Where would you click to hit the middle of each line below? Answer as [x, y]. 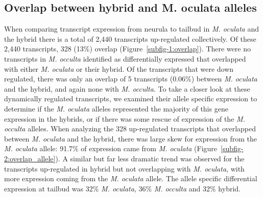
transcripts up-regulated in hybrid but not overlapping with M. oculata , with [124, 168]
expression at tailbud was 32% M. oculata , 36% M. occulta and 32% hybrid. [122, 188]
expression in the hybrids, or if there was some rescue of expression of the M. [125, 118]
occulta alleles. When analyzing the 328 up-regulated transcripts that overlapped [130, 129]
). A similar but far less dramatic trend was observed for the [150, 158]
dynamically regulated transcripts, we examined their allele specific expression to [131, 99]
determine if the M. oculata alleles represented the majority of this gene [116, 108]
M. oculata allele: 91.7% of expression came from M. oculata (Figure [111, 148]
